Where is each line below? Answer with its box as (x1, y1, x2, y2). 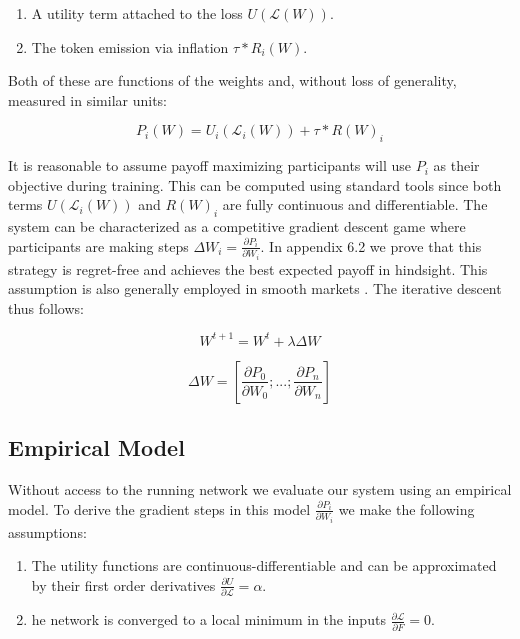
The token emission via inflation (31, 36, 229, 57)
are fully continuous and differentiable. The (222, 194, 488, 215)
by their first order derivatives (31, 574, 216, 595)
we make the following (338, 498, 475, 519)
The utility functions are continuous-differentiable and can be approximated (31, 555, 497, 576)
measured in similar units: (8, 89, 167, 110)
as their (433, 155, 480, 176)
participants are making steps (8, 235, 189, 256)
